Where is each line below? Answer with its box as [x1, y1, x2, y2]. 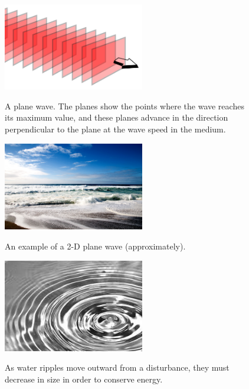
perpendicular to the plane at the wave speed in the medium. [5, 123, 226, 135]
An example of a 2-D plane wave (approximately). [5, 239, 186, 252]
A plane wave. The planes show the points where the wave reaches [5, 99, 244, 112]
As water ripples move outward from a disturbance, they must [5, 361, 230, 374]
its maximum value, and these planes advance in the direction [5, 111, 228, 124]
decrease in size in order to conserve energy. [5, 372, 163, 385]
